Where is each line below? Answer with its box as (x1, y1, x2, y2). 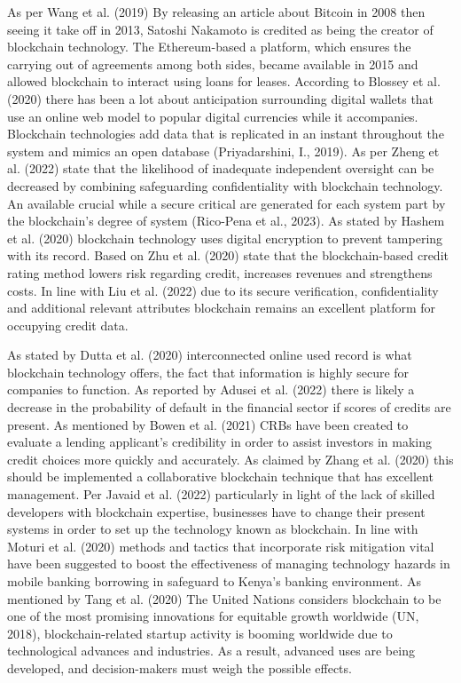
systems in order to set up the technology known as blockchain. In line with (7, 520, 418, 538)
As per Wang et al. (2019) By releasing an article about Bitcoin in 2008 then (7, 3, 426, 20)
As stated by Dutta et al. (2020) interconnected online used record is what (7, 345, 412, 364)
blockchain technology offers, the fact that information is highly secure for (7, 362, 410, 381)
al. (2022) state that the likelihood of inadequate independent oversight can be (7, 159, 434, 178)
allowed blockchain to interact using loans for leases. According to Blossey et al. (7, 72, 441, 91)
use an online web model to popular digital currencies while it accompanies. (7, 107, 418, 125)
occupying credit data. (7, 315, 129, 334)
